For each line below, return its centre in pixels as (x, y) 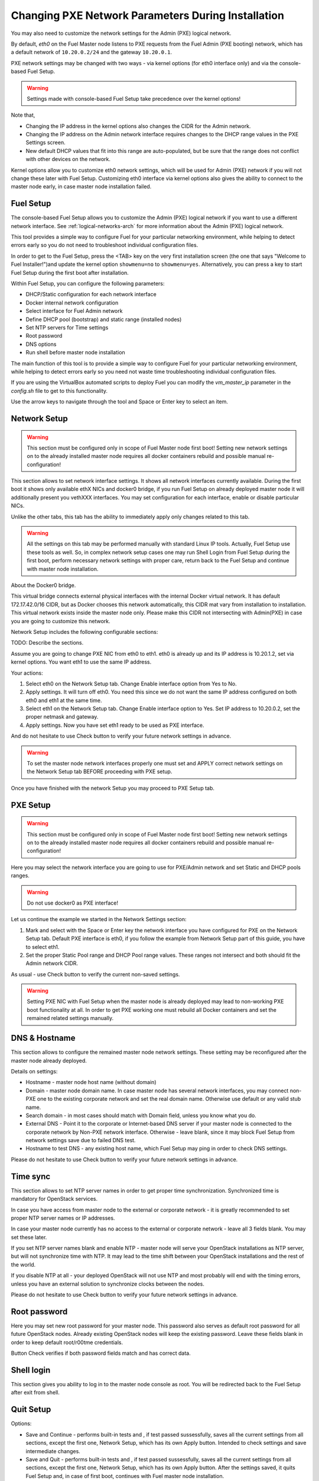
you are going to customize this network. (61, 621)
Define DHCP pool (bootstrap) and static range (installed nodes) (104, 319)
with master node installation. (63, 569)
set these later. (29, 1237)
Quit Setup (31, 1410)
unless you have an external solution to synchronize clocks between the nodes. (108, 1284)
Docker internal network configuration (72, 303)
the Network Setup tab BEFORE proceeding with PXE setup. (100, 772)
